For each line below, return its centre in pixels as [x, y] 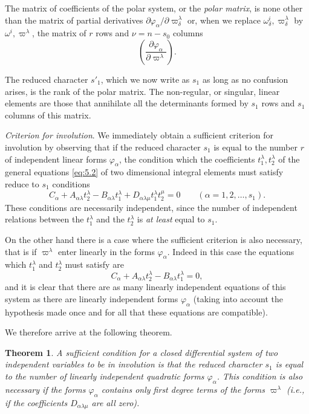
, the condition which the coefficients [187, 159]
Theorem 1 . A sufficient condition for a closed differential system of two [141, 352]
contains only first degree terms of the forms [183, 389]
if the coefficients [36, 402]
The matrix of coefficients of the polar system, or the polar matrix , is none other [154, 8]
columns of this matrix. [48, 115]
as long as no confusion [245, 79]
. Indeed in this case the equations [231, 251]
